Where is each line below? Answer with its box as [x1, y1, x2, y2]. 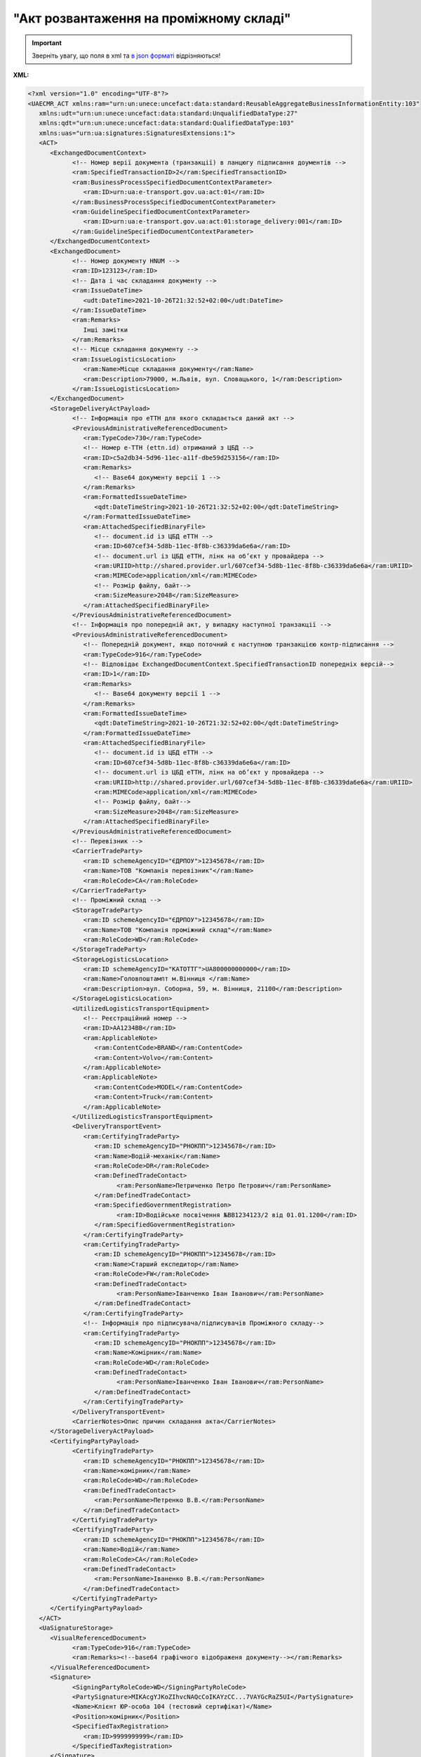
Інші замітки [83, 325, 128, 334]
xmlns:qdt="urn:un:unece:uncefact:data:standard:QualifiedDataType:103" [39, 119, 295, 127]
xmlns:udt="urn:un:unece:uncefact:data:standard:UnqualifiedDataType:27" [39, 110, 298, 117]
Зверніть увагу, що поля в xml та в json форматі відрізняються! [32, 51, 221, 60]
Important [32, 39, 62, 47]
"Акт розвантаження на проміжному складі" [13, 11, 291, 26]
